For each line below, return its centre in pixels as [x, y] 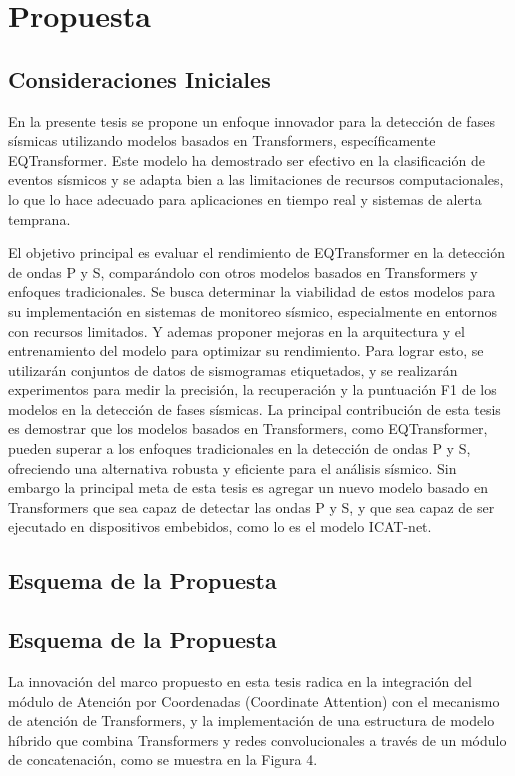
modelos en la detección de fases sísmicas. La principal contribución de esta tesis [254, 408]
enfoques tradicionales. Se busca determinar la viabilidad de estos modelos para [252, 291]
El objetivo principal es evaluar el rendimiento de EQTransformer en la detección [257, 252]
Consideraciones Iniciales [139, 78]
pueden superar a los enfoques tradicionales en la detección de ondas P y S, [239, 448]
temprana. [39, 218]
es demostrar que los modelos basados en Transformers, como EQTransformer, [248, 428]
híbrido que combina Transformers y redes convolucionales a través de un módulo [257, 739]
